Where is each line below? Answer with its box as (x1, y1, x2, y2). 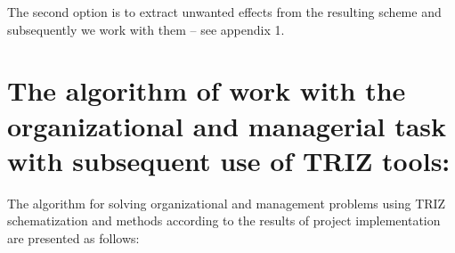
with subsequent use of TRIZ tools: (7, 142, 451, 178)
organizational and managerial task (7, 107, 447, 143)
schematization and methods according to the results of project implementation (7, 211, 441, 230)
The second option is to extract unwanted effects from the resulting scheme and (7, 3, 442, 20)
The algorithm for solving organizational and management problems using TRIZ (7, 193, 446, 212)
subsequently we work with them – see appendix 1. (7, 20, 285, 38)
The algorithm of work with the (7, 72, 406, 109)
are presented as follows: (7, 228, 140, 247)
